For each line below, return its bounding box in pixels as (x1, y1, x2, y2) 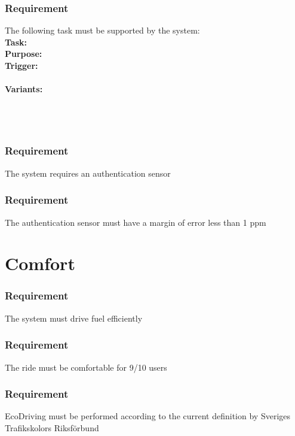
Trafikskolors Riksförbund (5, 422, 99, 434)
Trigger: (5, 59, 38, 71)
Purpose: (5, 47, 42, 60)
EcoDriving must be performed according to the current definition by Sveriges (5, 410, 291, 422)
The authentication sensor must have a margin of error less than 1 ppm (5, 216, 266, 228)
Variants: (5, 83, 43, 95)
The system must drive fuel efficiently (5, 311, 143, 324)
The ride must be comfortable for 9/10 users (5, 361, 167, 373)
